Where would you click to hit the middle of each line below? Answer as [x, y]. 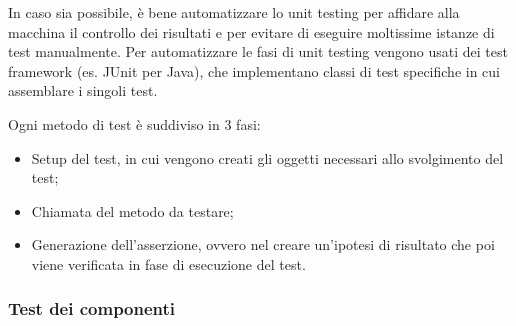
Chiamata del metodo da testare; [132, 210]
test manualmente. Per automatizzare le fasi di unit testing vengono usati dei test [258, 51]
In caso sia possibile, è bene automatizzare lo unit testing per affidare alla [234, 12]
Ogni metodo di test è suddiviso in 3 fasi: [134, 123]
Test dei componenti [92, 308]
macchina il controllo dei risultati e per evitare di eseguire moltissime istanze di [251, 31]
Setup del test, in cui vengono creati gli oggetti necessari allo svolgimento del [267, 157]
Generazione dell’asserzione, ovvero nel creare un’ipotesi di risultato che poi [263, 244]
